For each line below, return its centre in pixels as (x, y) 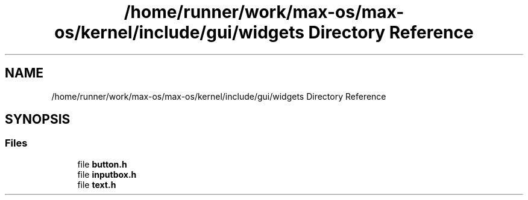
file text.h (97, 184)
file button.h (102, 164)
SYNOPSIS (38, 120)
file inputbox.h (107, 174)
